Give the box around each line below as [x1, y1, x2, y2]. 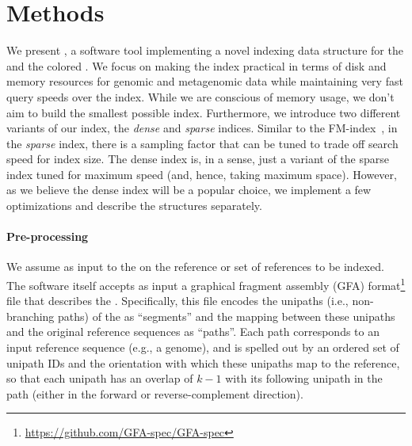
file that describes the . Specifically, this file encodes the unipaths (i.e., [6, 292, 349, 309]
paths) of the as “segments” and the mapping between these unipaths [58, 307, 395, 324]
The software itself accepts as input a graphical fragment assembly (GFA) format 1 [6, 275, 406, 293]
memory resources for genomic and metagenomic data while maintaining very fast [6, 73, 403, 90]
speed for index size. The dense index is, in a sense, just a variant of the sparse [6, 151, 389, 167]
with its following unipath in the [225, 370, 383, 387]
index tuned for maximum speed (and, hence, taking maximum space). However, [6, 166, 397, 182]
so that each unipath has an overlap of [6, 370, 193, 387]
